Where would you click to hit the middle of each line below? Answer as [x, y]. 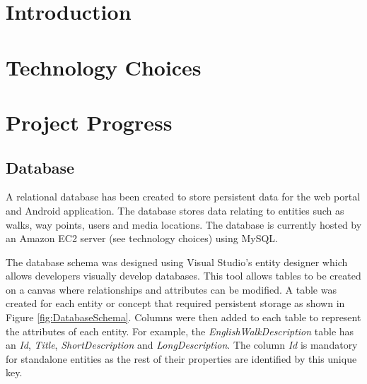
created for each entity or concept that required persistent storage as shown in [175, 303]
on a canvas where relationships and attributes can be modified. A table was [171, 289]
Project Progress [89, 122]
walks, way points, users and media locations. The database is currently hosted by [184, 224]
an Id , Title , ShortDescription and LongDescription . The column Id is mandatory [182, 345]
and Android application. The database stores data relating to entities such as [175, 210]
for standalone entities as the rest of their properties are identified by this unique [181, 358]
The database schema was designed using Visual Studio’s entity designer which [177, 262]
